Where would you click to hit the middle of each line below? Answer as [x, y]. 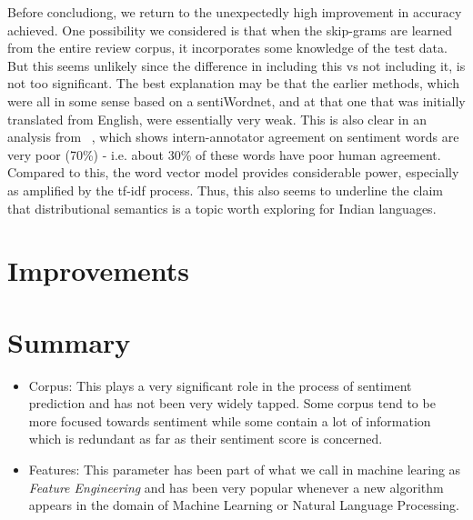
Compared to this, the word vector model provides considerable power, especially [233, 172]
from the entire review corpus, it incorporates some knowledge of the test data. [227, 48]
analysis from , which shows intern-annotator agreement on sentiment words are [233, 137]
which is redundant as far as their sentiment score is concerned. [206, 439]
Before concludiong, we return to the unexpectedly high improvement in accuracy [235, 12]
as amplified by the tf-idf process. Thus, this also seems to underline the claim [225, 190]
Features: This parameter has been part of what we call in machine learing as [245, 469]
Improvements [99, 270]
